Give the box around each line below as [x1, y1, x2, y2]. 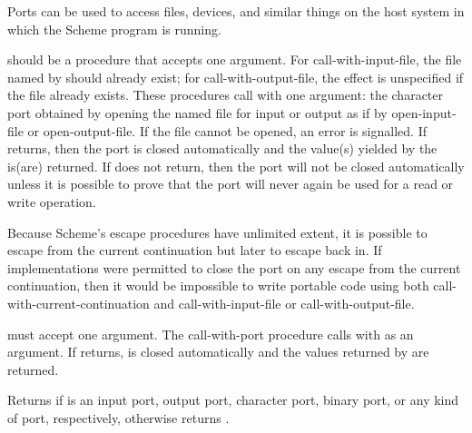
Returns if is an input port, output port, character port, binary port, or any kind [7, 390, 459, 409]
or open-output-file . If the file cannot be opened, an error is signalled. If [27, 121, 427, 140]
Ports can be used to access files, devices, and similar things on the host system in [7, 2, 465, 20]
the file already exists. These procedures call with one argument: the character [7, 85, 444, 104]
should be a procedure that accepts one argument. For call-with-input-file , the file [7, 50, 462, 69]
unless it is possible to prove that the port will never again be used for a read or [7, 174, 454, 193]
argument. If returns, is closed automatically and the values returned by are [7, 342, 429, 361]
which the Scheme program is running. [7, 19, 221, 38]
